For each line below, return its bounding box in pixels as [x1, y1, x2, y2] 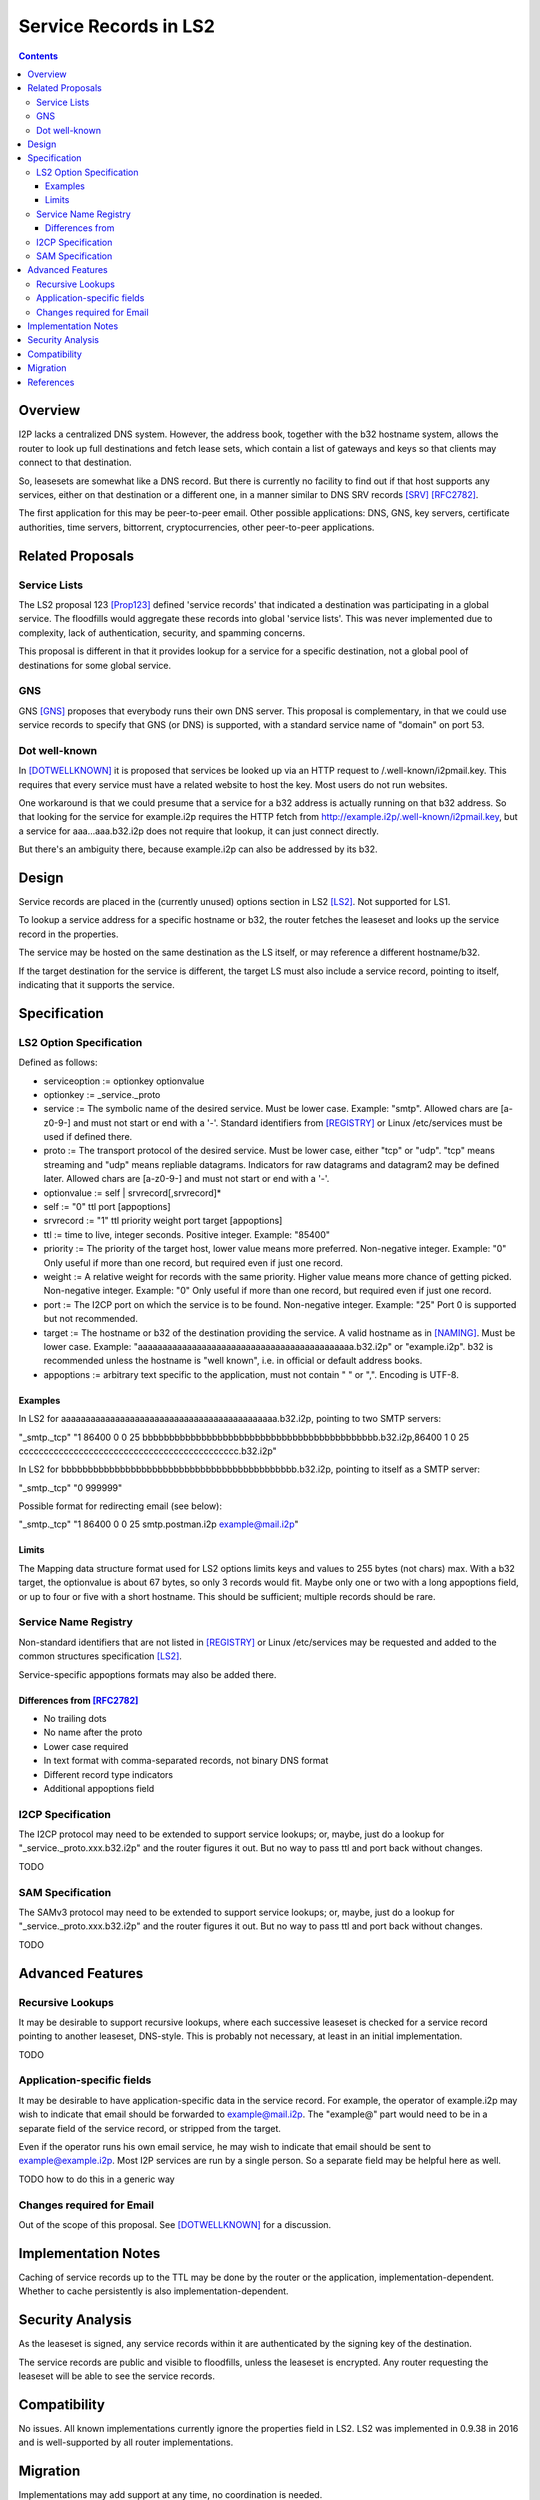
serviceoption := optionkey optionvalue [43, 1075, 205, 1087]
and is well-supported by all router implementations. [18, 2436, 234, 2449]
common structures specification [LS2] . [18, 1650, 182, 1662]
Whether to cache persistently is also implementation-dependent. [18, 2285, 289, 2297]
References [27, 376, 75, 388]
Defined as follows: [18, 1056, 98, 1069]
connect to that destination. [18, 456, 132, 469]
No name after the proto [43, 1726, 143, 1739]
